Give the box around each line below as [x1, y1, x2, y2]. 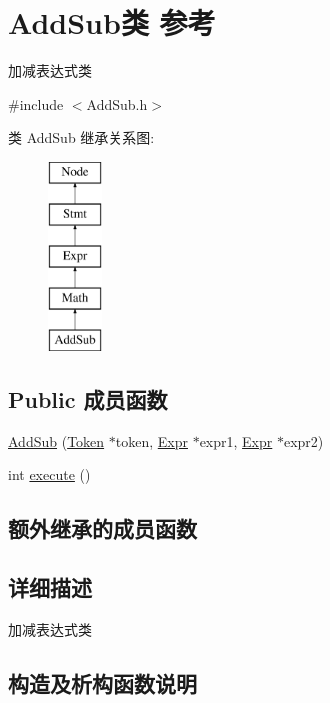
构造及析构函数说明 [8, 667, 197, 698]
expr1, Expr [199, 430, 273, 451]
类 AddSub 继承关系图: [8, 127, 155, 148]
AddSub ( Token [8, 430, 105, 451]
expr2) [283, 430, 324, 451]
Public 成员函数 [8, 383, 168, 414]
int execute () [8, 464, 91, 485]
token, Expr [115, 430, 188, 451]
